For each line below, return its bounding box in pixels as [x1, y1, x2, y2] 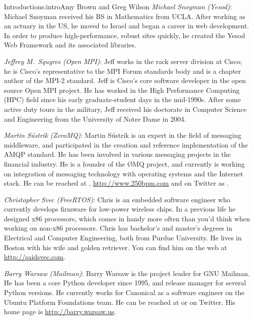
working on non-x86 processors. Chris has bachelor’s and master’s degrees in [4, 223, 233, 233]
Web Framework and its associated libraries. [4, 40, 136, 50]
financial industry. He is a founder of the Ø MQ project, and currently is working [4, 158, 245, 169]
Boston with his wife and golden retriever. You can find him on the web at [4, 242, 227, 252]
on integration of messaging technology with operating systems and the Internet [4, 168, 243, 178]
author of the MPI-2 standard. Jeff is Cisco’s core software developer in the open [4, 75, 246, 85]
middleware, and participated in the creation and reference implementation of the [4, 139, 248, 149]
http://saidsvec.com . [4, 252, 65, 262]
